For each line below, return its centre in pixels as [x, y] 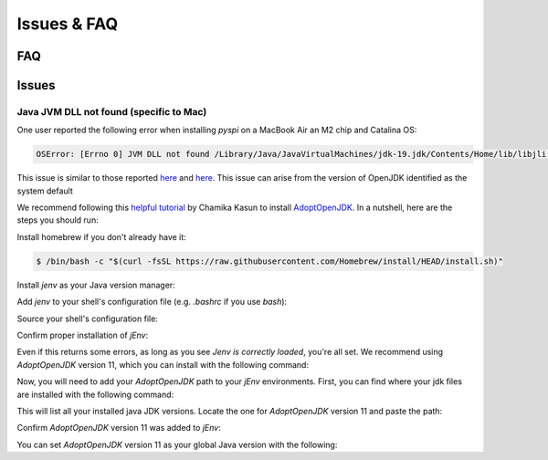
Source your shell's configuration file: [88, 319]
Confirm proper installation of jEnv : [83, 335]
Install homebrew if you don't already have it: [101, 236]
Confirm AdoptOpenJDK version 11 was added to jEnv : [119, 428]
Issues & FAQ [68, 24]
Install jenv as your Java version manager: [96, 285]
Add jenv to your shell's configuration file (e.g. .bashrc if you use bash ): [152, 302]
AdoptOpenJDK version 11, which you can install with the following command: [163, 364]
